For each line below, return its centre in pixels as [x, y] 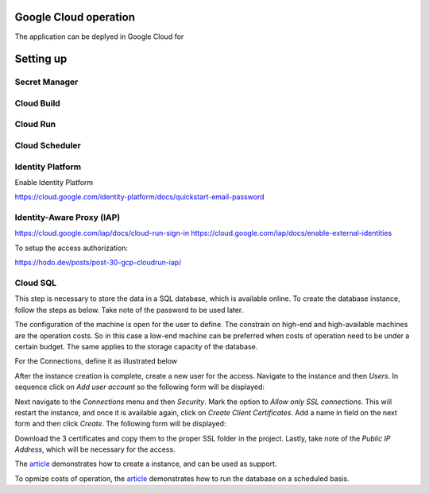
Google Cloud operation [75, 17]
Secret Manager [46, 82]
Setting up [41, 59]
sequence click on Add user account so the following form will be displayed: [140, 387]
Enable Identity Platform [54, 182]
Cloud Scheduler [48, 145]
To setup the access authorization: [71, 248]
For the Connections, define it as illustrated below [96, 361]
